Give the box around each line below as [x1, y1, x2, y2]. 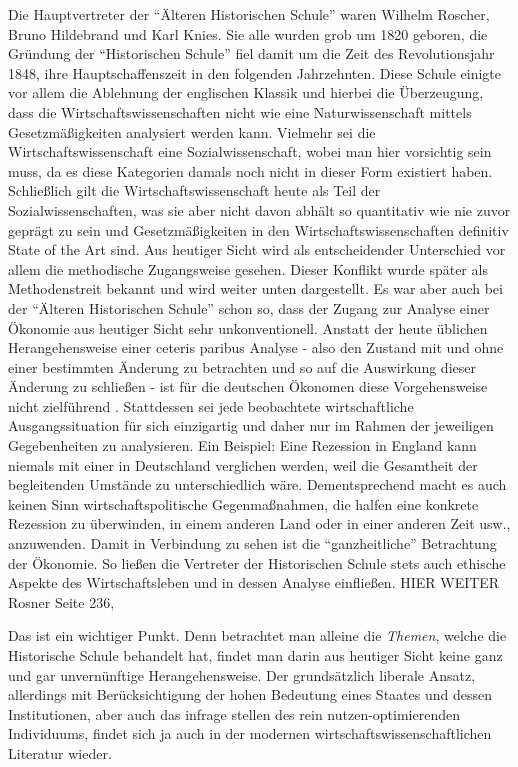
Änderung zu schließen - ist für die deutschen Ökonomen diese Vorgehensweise [8, 376, 488, 397]
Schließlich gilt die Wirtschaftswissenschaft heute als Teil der [8, 180, 381, 201]
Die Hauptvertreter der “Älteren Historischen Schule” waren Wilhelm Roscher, [8, 4, 490, 24]
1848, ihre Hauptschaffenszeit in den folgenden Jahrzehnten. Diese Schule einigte [8, 62, 502, 83]
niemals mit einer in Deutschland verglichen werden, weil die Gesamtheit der [8, 454, 478, 475]
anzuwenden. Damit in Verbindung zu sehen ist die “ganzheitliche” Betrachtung [8, 533, 497, 554]
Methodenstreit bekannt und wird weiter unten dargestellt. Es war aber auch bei [8, 278, 503, 299]
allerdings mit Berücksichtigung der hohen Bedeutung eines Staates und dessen [8, 684, 492, 705]
